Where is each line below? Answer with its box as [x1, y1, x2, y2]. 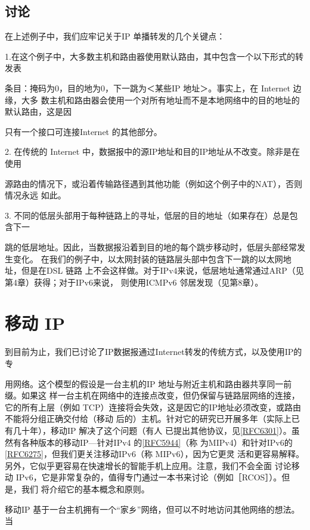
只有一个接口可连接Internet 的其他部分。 [5, 125, 162, 137]
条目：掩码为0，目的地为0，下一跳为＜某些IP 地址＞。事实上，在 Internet [5, 81, 290, 94]
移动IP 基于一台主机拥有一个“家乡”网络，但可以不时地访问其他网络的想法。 [5, 503, 300, 515]
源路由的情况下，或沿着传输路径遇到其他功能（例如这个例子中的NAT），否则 [5, 177, 302, 189]
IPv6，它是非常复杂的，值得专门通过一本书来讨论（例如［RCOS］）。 [15, 471, 282, 483]
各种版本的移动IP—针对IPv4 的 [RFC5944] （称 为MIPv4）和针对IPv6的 [21, 436, 293, 448]
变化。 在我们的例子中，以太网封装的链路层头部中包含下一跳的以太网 [13, 252, 283, 265]
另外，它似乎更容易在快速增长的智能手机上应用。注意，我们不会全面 [5, 459, 272, 471]
